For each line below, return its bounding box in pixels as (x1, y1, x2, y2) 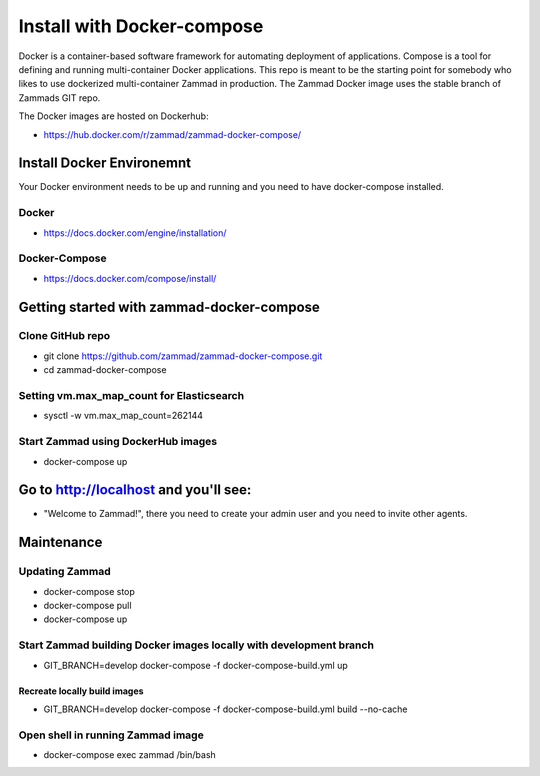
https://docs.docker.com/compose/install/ (43, 272, 217, 284)
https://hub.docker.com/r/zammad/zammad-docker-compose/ (43, 128, 302, 140)
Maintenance (18, 534, 103, 551)
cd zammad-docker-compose (43, 364, 167, 376)
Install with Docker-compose (18, 15, 264, 37)
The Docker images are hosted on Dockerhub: (18, 110, 209, 122)
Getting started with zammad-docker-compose (18, 298, 320, 315)
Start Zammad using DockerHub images (18, 435, 218, 449)
